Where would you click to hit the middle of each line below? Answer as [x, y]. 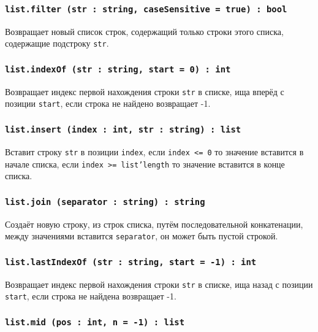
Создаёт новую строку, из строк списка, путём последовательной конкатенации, [154, 224]
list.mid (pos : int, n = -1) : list [95, 322]
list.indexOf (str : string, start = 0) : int [118, 69]
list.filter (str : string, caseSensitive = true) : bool [146, 9]
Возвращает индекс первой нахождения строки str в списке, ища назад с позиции [159, 284]
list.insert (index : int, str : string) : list [123, 130]
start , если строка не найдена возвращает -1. [91, 296]
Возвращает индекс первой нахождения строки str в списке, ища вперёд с [145, 91]
